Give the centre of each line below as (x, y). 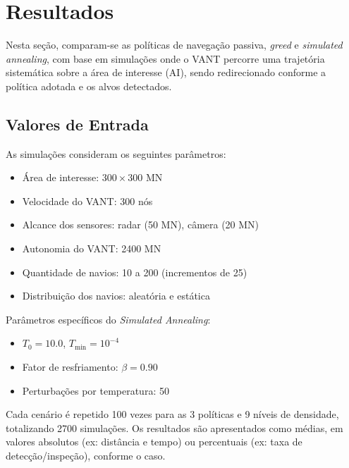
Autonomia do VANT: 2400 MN (92, 248)
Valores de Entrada (77, 124)
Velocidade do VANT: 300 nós (87, 201)
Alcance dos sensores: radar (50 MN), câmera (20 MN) (141, 224)
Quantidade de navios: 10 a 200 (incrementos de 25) (135, 272)
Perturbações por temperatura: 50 (96, 390)
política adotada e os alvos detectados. (89, 86)
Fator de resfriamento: (70, 367)
